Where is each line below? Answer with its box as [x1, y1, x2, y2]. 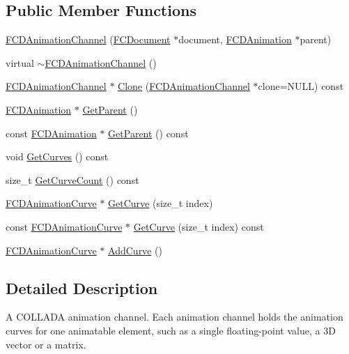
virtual [6, 55, 34, 70]
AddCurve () [108, 243, 162, 257]
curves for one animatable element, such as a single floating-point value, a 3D [6, 323, 336, 337]
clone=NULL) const [258, 79, 344, 93]
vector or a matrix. [6, 337, 86, 351]
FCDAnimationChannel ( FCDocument [6, 32, 171, 47]
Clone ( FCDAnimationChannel [118, 79, 250, 93]
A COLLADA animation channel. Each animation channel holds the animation [6, 309, 343, 324]
